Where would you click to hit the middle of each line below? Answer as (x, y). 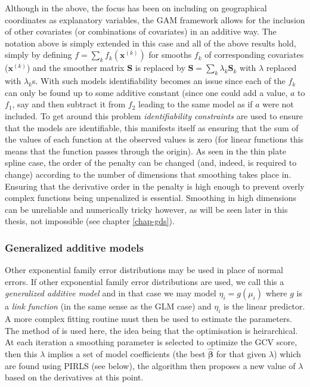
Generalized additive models (74, 247)
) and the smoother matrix (75, 68)
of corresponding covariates (254, 55)
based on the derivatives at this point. (74, 377)
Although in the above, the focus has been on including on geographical (136, 8)
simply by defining (38, 55)
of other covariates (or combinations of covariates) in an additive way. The (141, 31)
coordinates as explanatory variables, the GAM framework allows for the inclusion (155, 19)
